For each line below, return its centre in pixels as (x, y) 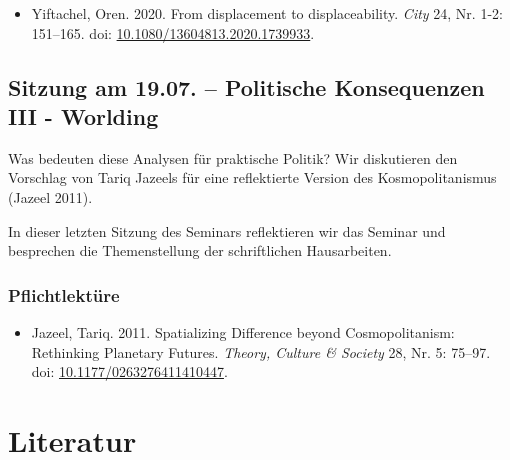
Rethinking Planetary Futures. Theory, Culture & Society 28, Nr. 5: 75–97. (261, 351)
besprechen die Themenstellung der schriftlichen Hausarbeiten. (200, 250)
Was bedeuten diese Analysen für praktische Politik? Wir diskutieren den (233, 157)
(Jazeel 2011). (50, 196)
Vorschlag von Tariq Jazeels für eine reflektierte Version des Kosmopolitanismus (252, 177)
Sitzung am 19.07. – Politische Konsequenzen (246, 86)
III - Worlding (83, 115)
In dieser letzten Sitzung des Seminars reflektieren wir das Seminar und (227, 230)
